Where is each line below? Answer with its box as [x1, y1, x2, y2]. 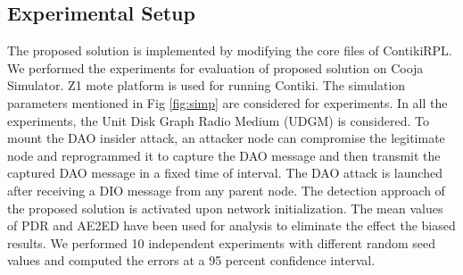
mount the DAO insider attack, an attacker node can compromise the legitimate [7, 129, 445, 147]
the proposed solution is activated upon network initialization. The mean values [7, 198, 443, 217]
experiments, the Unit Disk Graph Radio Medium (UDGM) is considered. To [7, 111, 429, 129]
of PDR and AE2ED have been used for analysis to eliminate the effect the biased [7, 216, 456, 235]
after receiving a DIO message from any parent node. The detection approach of [7, 180, 445, 199]
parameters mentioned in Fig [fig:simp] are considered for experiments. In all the [7, 93, 448, 112]
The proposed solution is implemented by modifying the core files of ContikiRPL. [7, 41, 452, 60]
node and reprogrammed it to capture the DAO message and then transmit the [7, 146, 441, 164]
